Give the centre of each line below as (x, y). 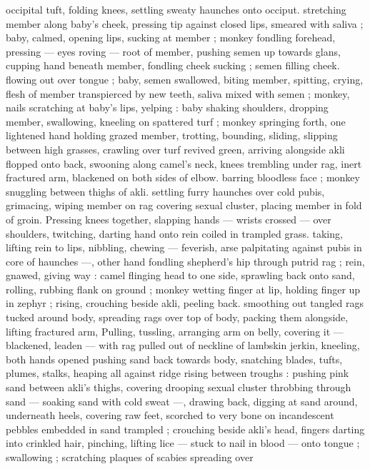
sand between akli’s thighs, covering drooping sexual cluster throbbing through (179, 387)
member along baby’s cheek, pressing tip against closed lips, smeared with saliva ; (185, 23)
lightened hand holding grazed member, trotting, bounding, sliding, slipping (172, 135)
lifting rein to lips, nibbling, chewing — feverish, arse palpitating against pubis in (184, 247)
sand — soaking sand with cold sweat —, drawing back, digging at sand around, (182, 401)
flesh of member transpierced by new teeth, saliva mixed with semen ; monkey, (178, 93)
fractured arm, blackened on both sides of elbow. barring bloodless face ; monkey (183, 177)
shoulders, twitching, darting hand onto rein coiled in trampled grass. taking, (174, 233)
